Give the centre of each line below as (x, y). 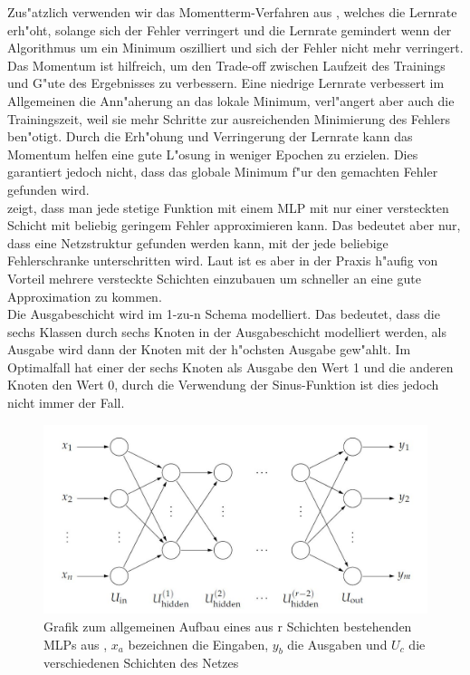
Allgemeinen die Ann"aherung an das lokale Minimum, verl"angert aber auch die (231, 100)
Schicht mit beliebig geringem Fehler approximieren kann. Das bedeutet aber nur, (234, 225)
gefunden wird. (48, 189)
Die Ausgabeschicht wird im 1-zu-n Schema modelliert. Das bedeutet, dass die (224, 314)
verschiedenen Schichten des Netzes (141, 663)
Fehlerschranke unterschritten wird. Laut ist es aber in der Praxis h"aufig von (223, 260)
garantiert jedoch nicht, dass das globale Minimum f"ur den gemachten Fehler (223, 172)
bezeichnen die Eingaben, (198, 644)
